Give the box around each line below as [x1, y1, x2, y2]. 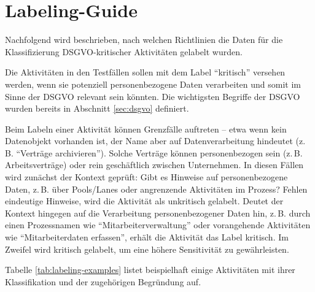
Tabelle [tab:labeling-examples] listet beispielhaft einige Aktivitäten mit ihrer [5, 263, 295, 276]
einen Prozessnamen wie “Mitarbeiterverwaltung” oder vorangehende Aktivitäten [5, 218, 311, 231]
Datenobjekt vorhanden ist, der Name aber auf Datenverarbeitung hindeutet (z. [5, 134, 306, 147]
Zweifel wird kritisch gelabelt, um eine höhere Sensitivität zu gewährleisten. [5, 242, 289, 255]
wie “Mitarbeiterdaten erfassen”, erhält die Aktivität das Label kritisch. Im [5, 231, 289, 244]
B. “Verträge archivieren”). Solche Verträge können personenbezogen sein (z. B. [5, 146, 303, 159]
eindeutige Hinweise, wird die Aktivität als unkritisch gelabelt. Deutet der [5, 194, 284, 207]
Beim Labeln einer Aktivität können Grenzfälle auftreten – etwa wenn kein [5, 122, 287, 135]
